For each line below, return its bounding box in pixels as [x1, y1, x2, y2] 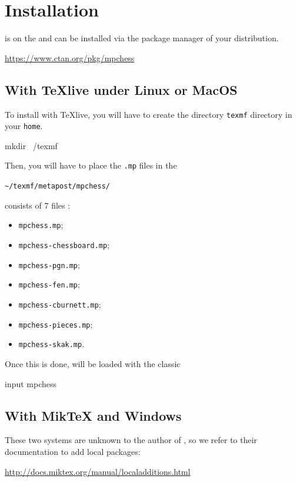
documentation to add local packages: [5, 445, 141, 457]
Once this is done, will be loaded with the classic [5, 357, 181, 369]
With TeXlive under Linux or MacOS [5, 80, 238, 98]
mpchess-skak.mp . [18, 338, 85, 350]
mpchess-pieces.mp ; [18, 318, 93, 330]
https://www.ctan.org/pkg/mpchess [5, 51, 135, 64]
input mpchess [5, 377, 57, 389]
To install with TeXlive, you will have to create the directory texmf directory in [5, 108, 292, 120]
